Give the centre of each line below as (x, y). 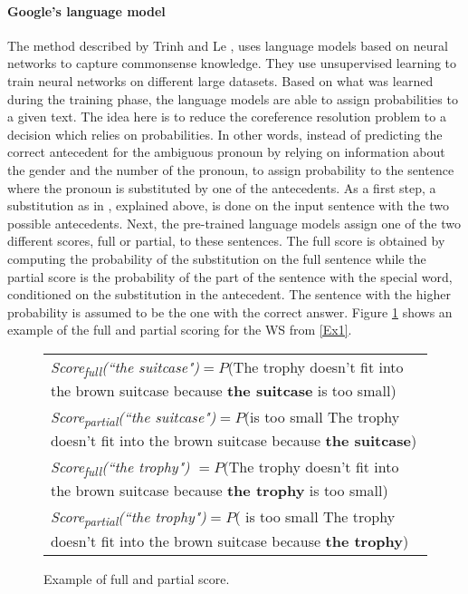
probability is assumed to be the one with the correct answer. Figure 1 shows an (230, 312)
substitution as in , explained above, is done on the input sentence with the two (229, 205)
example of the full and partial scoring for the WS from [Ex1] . (180, 330)
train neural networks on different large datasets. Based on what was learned (220, 80)
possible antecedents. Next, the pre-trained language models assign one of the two (234, 223)
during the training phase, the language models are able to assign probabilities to (233, 98)
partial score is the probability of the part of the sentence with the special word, (230, 276)
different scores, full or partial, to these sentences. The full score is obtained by (226, 241)
